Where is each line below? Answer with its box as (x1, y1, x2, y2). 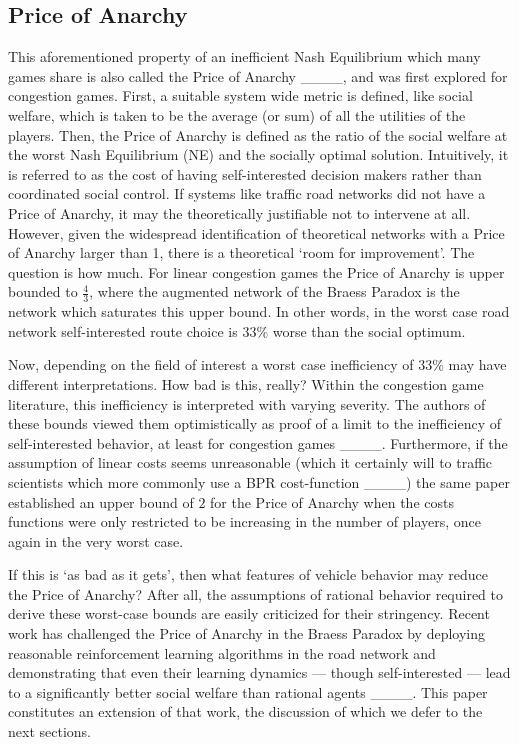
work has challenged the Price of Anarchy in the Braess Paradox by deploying (8, 623, 486, 644)
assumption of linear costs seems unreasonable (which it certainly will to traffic (8, 452, 493, 473)
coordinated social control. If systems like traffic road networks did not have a (8, 183, 486, 204)
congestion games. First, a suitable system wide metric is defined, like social (8, 85, 473, 106)
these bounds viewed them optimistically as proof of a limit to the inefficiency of (8, 413, 502, 434)
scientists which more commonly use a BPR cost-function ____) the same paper (8, 471, 510, 492)
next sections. (8, 721, 91, 742)
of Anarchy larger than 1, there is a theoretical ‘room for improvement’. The (8, 242, 475, 263)
